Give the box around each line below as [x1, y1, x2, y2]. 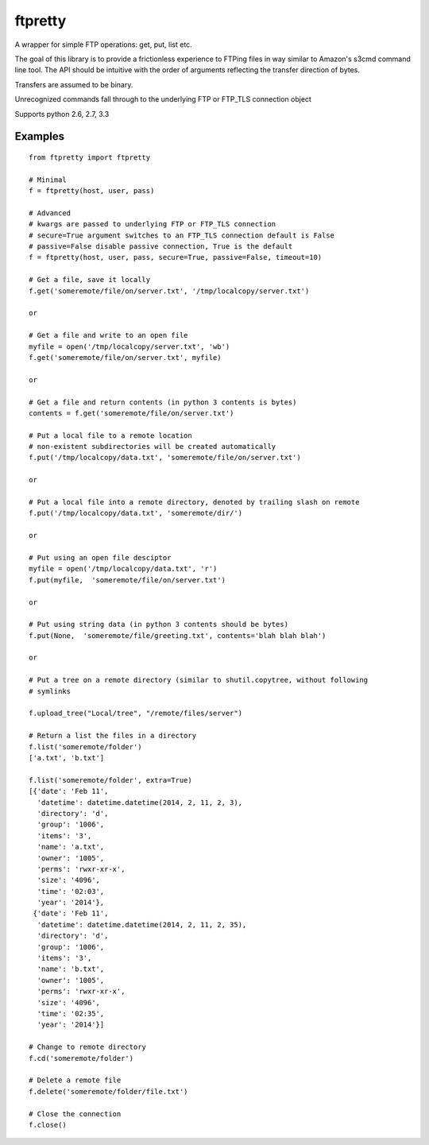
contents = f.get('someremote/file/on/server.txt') [29, 408, 234, 417]
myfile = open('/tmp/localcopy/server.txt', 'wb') [29, 342, 230, 351]
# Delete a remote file [29, 1076, 122, 1085]
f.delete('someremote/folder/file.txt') [29, 1087, 188, 1096]
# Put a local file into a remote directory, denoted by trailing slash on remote [29, 497, 360, 507]
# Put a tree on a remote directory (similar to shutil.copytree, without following [29, 675, 369, 685]
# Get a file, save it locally [29, 275, 151, 284]
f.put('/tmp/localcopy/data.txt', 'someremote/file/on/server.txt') [29, 453, 301, 462]
